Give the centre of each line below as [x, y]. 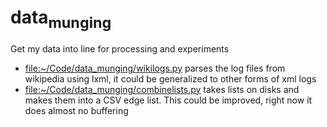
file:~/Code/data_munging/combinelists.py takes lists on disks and [162, 89]
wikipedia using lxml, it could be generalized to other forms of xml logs [170, 78]
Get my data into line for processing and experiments [120, 48]
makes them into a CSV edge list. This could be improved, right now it [168, 100]
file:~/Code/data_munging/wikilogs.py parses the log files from [155, 68]
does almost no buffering [76, 110]
